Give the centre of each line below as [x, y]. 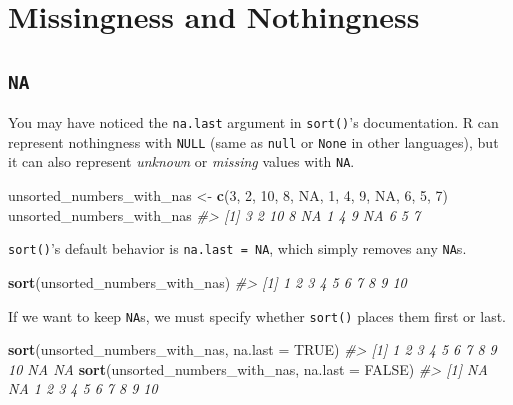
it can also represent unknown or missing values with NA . [181, 161]
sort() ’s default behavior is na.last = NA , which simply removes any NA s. [237, 248]
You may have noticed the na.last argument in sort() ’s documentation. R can [253, 122]
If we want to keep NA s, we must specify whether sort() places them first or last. [257, 315]
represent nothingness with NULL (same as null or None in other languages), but [253, 141]
